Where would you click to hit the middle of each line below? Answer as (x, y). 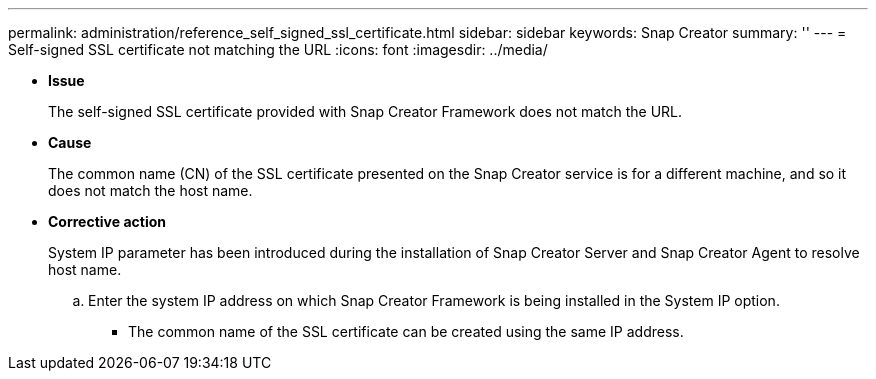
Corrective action (107, 221)
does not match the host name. (150, 190)
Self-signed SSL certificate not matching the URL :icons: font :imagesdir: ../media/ (278, 49)
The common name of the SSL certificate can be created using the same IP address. (406, 331)
